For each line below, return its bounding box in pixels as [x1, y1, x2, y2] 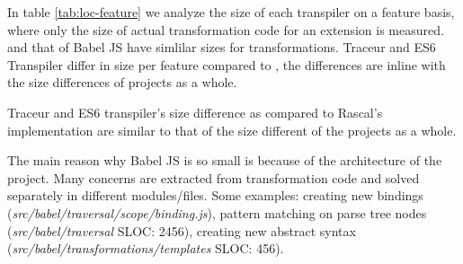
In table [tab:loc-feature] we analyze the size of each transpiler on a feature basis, [7, 3, 455, 21]
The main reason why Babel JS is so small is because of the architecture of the [7, 151, 442, 170]
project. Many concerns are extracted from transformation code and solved [7, 168, 420, 187]
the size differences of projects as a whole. [7, 73, 237, 92]
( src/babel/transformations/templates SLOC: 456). [7, 239, 284, 258]
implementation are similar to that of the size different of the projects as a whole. [7, 120, 457, 139]
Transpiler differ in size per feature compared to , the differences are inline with [7, 55, 446, 74]
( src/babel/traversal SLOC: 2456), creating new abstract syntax [7, 221, 356, 240]
